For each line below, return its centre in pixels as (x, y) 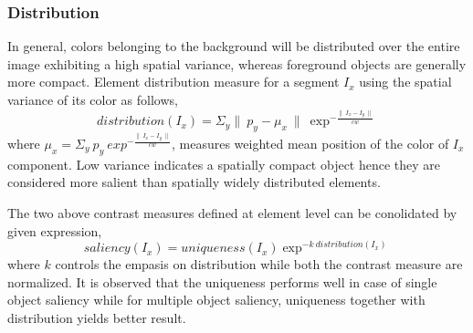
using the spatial (405, 82)
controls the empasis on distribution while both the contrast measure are (259, 264)
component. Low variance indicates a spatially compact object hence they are (224, 164)
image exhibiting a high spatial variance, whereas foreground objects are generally (237, 63)
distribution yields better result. (97, 318)
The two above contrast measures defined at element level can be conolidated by (232, 213)
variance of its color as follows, (93, 99)
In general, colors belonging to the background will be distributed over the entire (234, 46)
